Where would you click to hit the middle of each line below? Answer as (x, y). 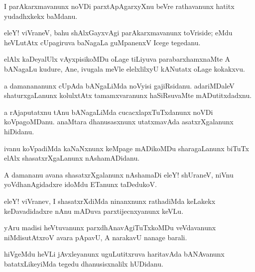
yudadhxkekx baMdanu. (41, 16)
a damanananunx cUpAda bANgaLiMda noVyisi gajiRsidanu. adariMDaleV (119, 85)
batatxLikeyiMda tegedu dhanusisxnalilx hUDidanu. (84, 263)
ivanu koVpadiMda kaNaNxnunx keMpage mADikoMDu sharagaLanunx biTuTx (127, 148)
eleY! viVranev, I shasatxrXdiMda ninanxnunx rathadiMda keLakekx (110, 201)
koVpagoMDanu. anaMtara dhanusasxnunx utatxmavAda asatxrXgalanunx (119, 122)
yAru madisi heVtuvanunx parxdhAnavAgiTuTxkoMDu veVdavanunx (110, 227)
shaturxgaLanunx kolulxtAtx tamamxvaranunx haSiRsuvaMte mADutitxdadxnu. (128, 95)
